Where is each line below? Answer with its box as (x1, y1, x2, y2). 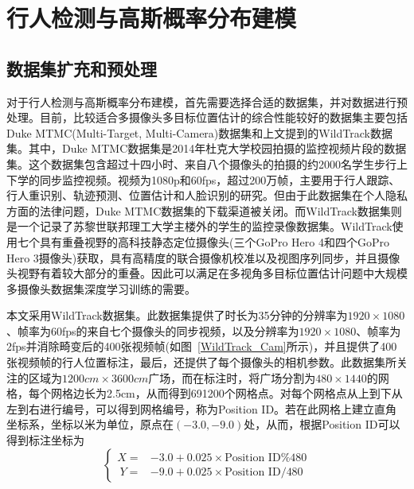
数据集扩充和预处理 (6, 56, 157, 80)
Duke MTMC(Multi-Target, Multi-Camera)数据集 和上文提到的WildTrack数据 (6, 124, 393, 141)
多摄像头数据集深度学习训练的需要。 (6, 280, 196, 297)
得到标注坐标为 (6, 432, 84, 448)
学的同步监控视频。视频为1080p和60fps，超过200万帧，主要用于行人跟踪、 (17, 171, 400, 188)
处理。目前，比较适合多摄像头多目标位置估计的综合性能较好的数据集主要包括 (6, 109, 408, 126)
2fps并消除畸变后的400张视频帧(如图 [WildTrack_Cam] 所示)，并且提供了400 (6, 338, 397, 355)
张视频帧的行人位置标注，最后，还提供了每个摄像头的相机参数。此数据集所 (6, 354, 396, 371)
